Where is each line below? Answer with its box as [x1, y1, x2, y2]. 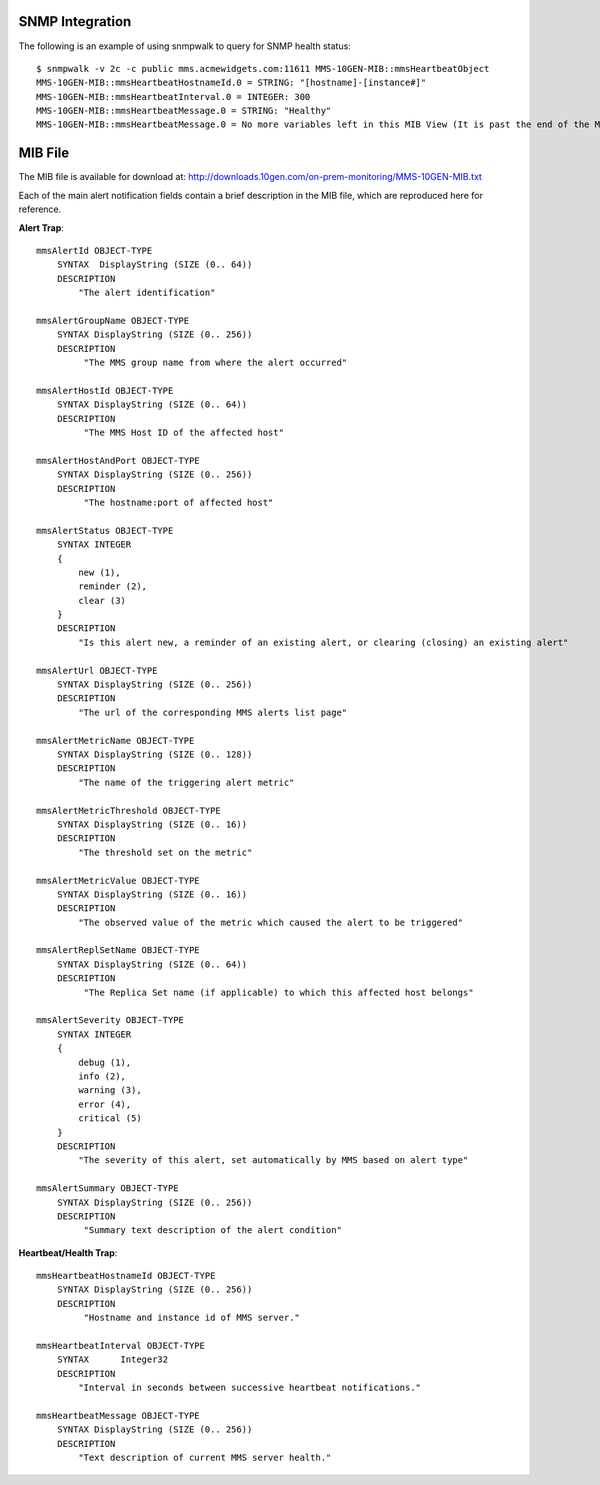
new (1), [78, 566, 121, 578]
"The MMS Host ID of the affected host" [83, 427, 285, 439]
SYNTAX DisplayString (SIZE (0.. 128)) [56, 749, 253, 760]
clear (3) [78, 595, 127, 606]
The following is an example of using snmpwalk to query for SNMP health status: [18, 40, 352, 52]
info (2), [78, 1070, 127, 1082]
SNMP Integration [18, 13, 132, 30]
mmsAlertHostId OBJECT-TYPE [36, 385, 174, 396]
